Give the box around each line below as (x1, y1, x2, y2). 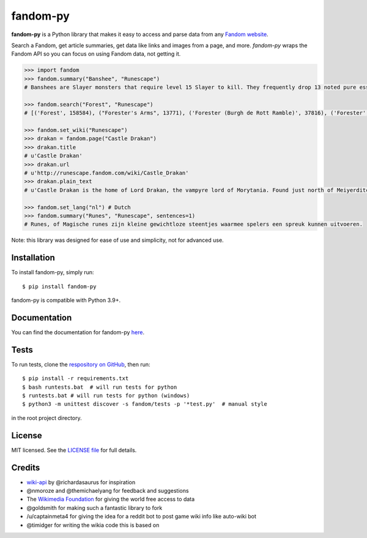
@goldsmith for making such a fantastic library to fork (26, 504, 163, 511)
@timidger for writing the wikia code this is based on (26, 521, 160, 529)
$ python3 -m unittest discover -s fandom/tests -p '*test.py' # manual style (22, 401, 267, 408)
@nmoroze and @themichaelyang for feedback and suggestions (26, 487, 189, 494)
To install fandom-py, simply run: (11, 269, 94, 276)
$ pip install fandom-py (22, 283, 97, 290)
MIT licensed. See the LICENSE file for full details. (11, 446, 137, 454)
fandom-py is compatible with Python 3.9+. (11, 297, 121, 304)
